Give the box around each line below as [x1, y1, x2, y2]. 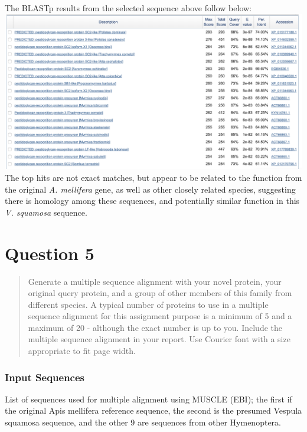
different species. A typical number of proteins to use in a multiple [28, 298, 269, 310]
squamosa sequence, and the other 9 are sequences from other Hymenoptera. [5, 416, 281, 428]
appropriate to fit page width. [28, 345, 136, 357]
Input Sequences [5, 369, 85, 384]
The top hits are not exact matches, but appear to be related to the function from [5, 171, 302, 184]
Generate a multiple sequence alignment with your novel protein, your [28, 275, 282, 287]
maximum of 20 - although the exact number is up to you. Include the [28, 321, 283, 333]
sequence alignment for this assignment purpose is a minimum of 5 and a [28, 310, 292, 322]
